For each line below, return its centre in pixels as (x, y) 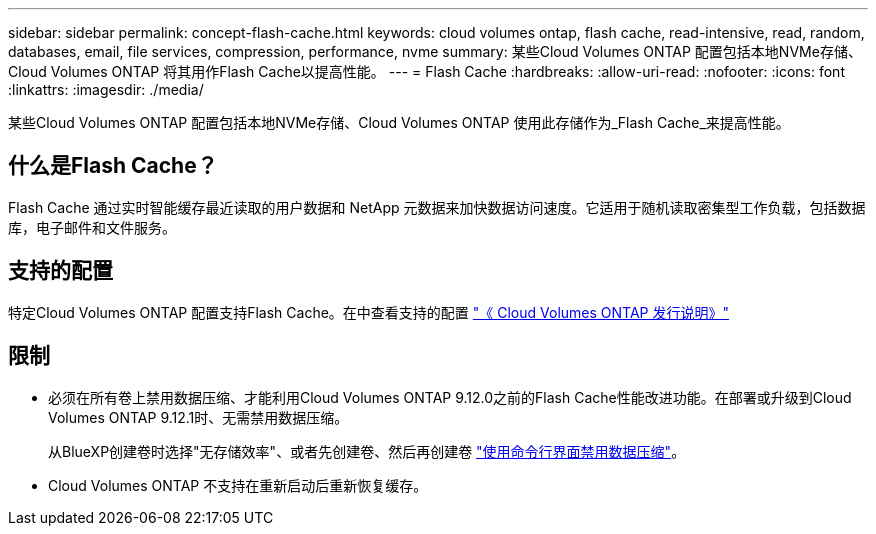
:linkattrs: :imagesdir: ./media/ (106, 89)
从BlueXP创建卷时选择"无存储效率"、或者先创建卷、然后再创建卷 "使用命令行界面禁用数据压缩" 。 (367, 451)
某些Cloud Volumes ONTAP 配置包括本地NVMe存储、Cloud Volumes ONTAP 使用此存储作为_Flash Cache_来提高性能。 (399, 122)
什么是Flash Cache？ (113, 166)
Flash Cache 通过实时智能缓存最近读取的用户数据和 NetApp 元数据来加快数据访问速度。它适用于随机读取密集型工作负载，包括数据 (437, 207)
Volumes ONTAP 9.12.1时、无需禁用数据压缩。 (198, 417)
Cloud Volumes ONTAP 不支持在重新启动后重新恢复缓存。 (238, 485)
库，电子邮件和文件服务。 (92, 227)
